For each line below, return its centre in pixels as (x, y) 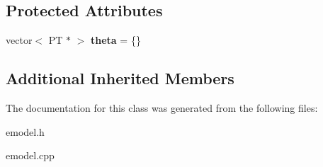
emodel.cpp (30, 155)
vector (19, 40)
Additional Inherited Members (120, 78)
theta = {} (116, 40)
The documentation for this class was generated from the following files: (162, 108)
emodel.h (25, 131)
